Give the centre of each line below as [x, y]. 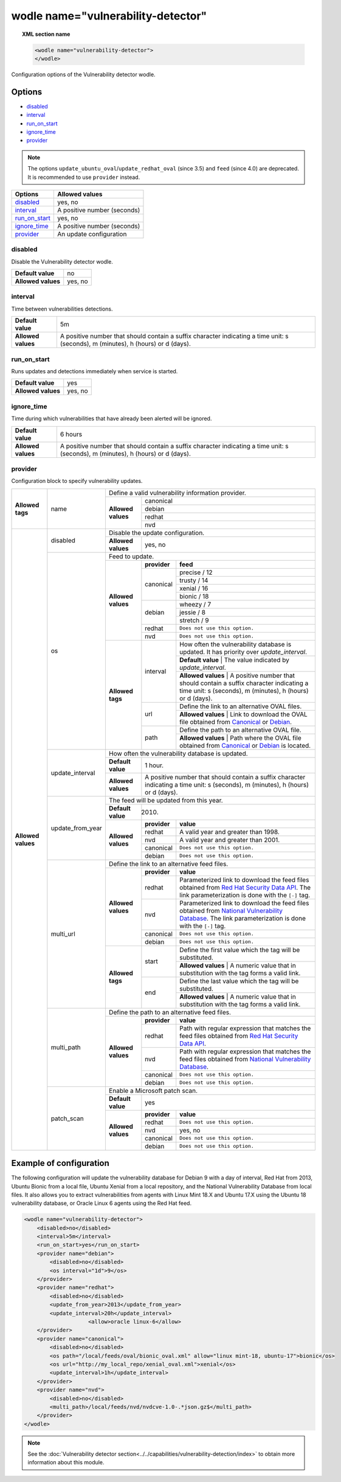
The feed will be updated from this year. [166, 800]
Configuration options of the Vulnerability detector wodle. [83, 74]
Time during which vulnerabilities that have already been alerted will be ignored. [112, 419]
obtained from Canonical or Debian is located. [245, 745]
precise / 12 [196, 572]
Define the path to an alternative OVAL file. [240, 729]
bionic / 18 [194, 596]
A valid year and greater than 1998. [229, 832]
